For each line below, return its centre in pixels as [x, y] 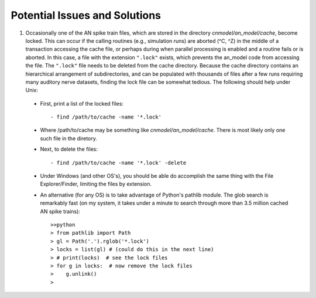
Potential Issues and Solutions [86, 15]
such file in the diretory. [69, 138]
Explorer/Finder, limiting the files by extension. [96, 184]
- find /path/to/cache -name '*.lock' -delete [118, 162]
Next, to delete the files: [69, 149]
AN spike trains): [60, 211]
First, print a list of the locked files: [82, 103]
